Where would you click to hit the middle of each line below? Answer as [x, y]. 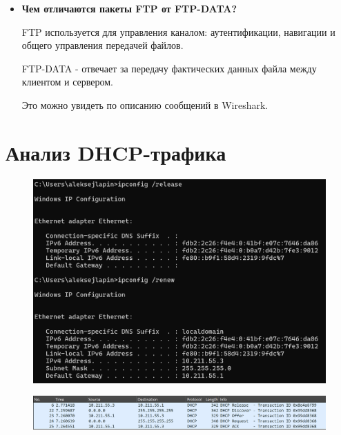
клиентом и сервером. [67, 82]
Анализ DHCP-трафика [116, 152]
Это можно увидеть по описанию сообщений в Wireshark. [145, 104]
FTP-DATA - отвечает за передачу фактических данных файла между [169, 68]
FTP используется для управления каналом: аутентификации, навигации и [178, 31]
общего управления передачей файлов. [103, 45]
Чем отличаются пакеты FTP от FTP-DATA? [129, 8]
